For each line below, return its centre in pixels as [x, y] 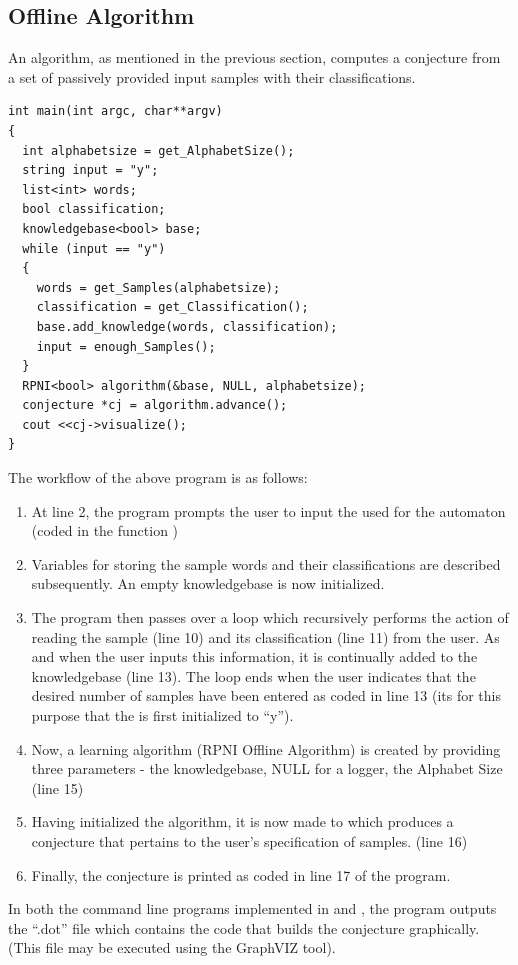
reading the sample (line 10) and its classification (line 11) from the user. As [265, 636]
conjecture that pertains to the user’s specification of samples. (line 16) [249, 840]
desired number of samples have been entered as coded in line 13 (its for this [266, 695]
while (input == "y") [94, 248]
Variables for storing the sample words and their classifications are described [266, 563]
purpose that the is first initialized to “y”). [162, 715]
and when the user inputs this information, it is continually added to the [254, 656]
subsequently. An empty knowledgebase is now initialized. [208, 583]
